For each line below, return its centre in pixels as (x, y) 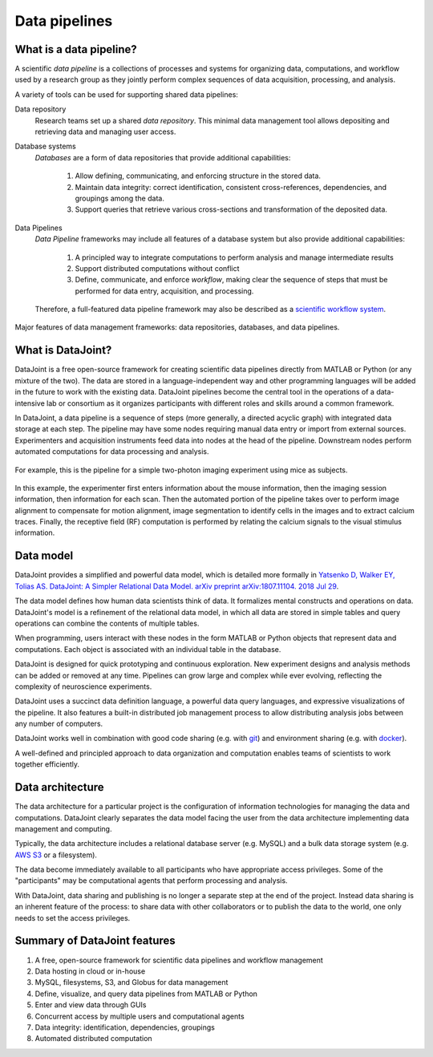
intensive (30, 403)
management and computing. (63, 828)
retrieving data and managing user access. (105, 132)
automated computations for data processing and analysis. (112, 452)
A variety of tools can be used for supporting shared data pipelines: (126, 94)
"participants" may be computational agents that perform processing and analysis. (151, 881)
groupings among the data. (119, 198)
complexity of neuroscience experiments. (83, 686)
